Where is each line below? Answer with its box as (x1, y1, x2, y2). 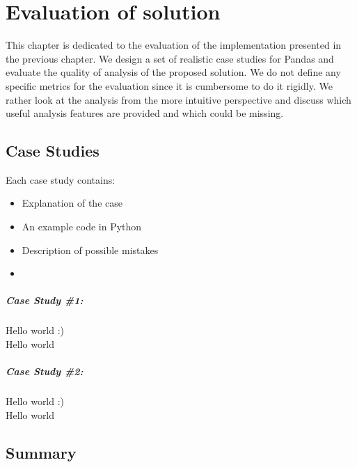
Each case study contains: (6, 172, 116, 187)
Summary (6, 441, 77, 463)
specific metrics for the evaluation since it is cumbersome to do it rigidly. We (6, 78, 333, 93)
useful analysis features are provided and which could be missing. (6, 106, 284, 120)
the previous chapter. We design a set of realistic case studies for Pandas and (6, 51, 334, 65)
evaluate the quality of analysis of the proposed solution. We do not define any (6, 65, 341, 79)
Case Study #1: (6, 293, 84, 308)
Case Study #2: (6, 364, 84, 379)
